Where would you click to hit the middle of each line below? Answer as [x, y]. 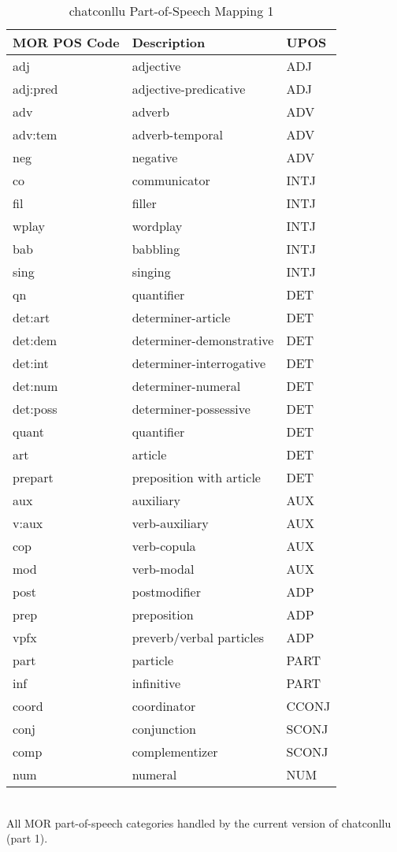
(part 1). [27, 838]
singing [151, 272]
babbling [156, 249]
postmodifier [166, 592]
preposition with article [196, 477]
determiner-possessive [191, 409]
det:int [31, 363]
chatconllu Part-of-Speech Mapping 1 [171, 11]
